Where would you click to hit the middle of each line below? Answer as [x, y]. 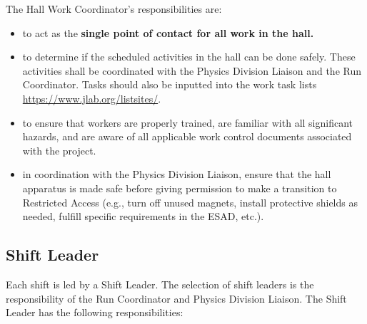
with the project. [59, 150]
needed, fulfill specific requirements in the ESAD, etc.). [143, 216]
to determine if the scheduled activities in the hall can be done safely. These [189, 57]
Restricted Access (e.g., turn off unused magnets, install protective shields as [190, 202]
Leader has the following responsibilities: [95, 312]
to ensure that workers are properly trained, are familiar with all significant [188, 122]
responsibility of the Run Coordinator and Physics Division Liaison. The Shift [176, 298]
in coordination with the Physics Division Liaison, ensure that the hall [177, 174]
